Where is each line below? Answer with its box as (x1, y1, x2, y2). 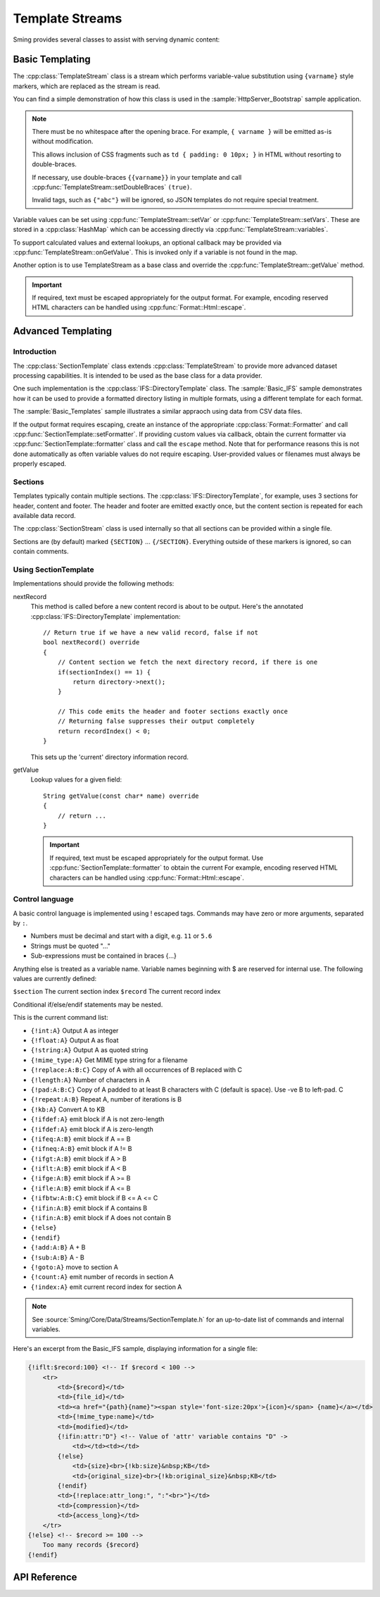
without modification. (32, 137, 94, 146)
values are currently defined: (13, 975, 97, 983)
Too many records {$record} (42, 1541, 140, 1549)
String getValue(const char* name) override (43, 791, 200, 800)
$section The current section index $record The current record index (13, 987, 221, 996)
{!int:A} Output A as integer (30, 1026, 119, 1035)
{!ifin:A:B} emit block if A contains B (30, 1204, 148, 1212)
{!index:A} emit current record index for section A (30, 1283, 182, 1291)
